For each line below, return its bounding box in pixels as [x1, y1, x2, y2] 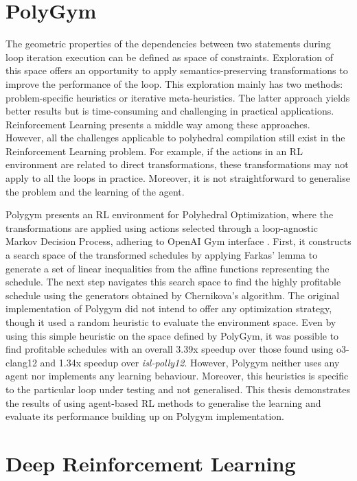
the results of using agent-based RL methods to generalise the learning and [5, 395, 321, 410]
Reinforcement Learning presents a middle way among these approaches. [5, 117, 310, 131]
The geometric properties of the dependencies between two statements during [5, 36, 331, 51]
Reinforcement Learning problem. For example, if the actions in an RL [5, 143, 303, 158]
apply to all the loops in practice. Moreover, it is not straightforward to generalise [5, 171, 350, 185]
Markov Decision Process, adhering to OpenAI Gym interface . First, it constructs [5, 234, 352, 248]
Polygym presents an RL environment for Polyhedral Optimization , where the [5, 207, 334, 222]
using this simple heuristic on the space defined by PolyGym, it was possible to [5, 328, 339, 342]
